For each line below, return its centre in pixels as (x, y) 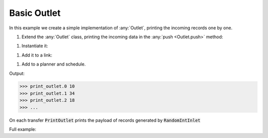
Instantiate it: (35, 46)
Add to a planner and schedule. (54, 64)
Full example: (23, 130)
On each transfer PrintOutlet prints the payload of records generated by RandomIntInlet (105, 120)
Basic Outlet (35, 13)
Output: (17, 73)
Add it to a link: (37, 55)
